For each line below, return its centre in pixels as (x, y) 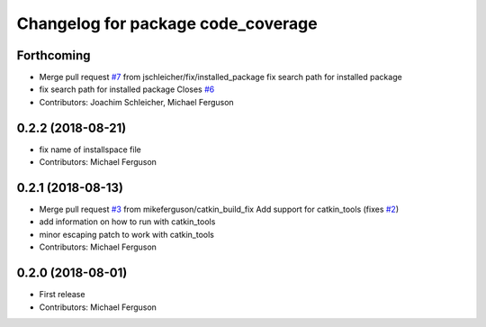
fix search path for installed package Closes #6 (127, 89)
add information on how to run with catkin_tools (127, 222)
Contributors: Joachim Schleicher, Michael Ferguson (136, 102)
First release (62, 295)
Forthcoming (54, 55)
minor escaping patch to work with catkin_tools (127, 234)
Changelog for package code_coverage (167, 23)
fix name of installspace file (90, 150)
